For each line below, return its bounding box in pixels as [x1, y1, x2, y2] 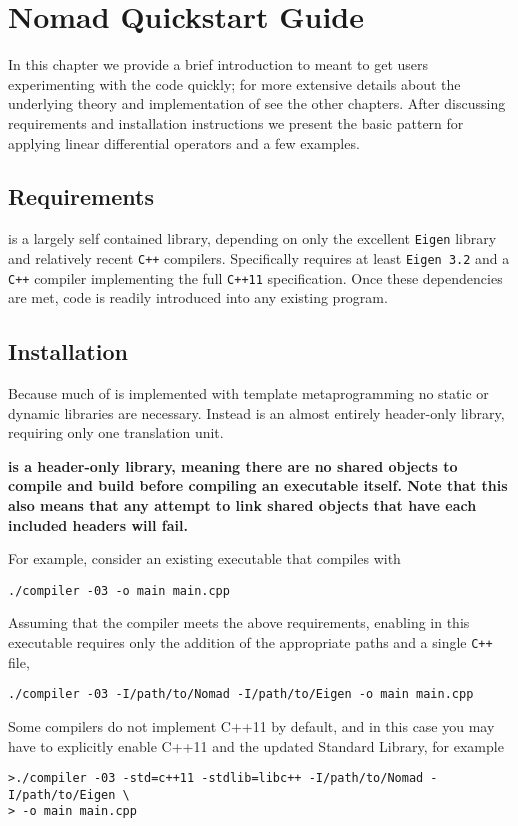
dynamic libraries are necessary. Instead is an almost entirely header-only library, [8, 402, 505, 423]
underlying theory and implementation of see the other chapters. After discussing [8, 93, 506, 114]
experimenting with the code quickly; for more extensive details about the [8, 73, 461, 94]
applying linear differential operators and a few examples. [8, 132, 360, 153]
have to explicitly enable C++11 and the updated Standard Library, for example [8, 735, 504, 756]
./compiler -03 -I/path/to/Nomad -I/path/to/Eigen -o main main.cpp [8, 687, 474, 702]
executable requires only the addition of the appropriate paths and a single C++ [8, 632, 493, 653]
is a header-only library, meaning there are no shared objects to [8, 455, 458, 476]
